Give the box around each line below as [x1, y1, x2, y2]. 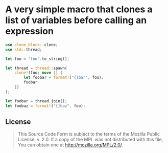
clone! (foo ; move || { [14, 70, 63, 75]
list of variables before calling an [5, 14, 147, 26]
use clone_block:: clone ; [5, 42, 58, 47]
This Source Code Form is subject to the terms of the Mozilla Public [17, 131, 160, 137]
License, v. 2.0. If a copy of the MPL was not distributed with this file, [17, 137, 163, 143]
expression [5, 26, 54, 37]
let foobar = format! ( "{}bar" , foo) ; [23, 75, 104, 80]
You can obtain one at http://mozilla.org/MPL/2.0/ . [17, 142, 124, 148]
